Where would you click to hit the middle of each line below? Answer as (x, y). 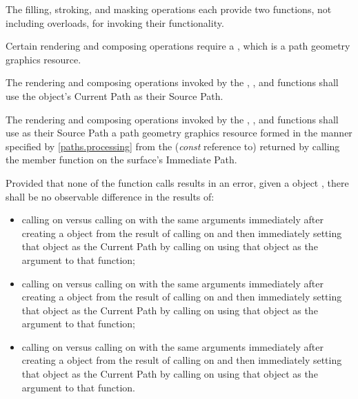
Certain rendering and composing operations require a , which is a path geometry (178, 46)
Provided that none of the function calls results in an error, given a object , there (177, 182)
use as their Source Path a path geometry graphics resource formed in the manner (179, 133)
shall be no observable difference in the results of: (110, 196)
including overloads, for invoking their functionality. (115, 22)
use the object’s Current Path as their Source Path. (115, 95)
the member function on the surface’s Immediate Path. (121, 160)
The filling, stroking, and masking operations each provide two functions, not (169, 9)
